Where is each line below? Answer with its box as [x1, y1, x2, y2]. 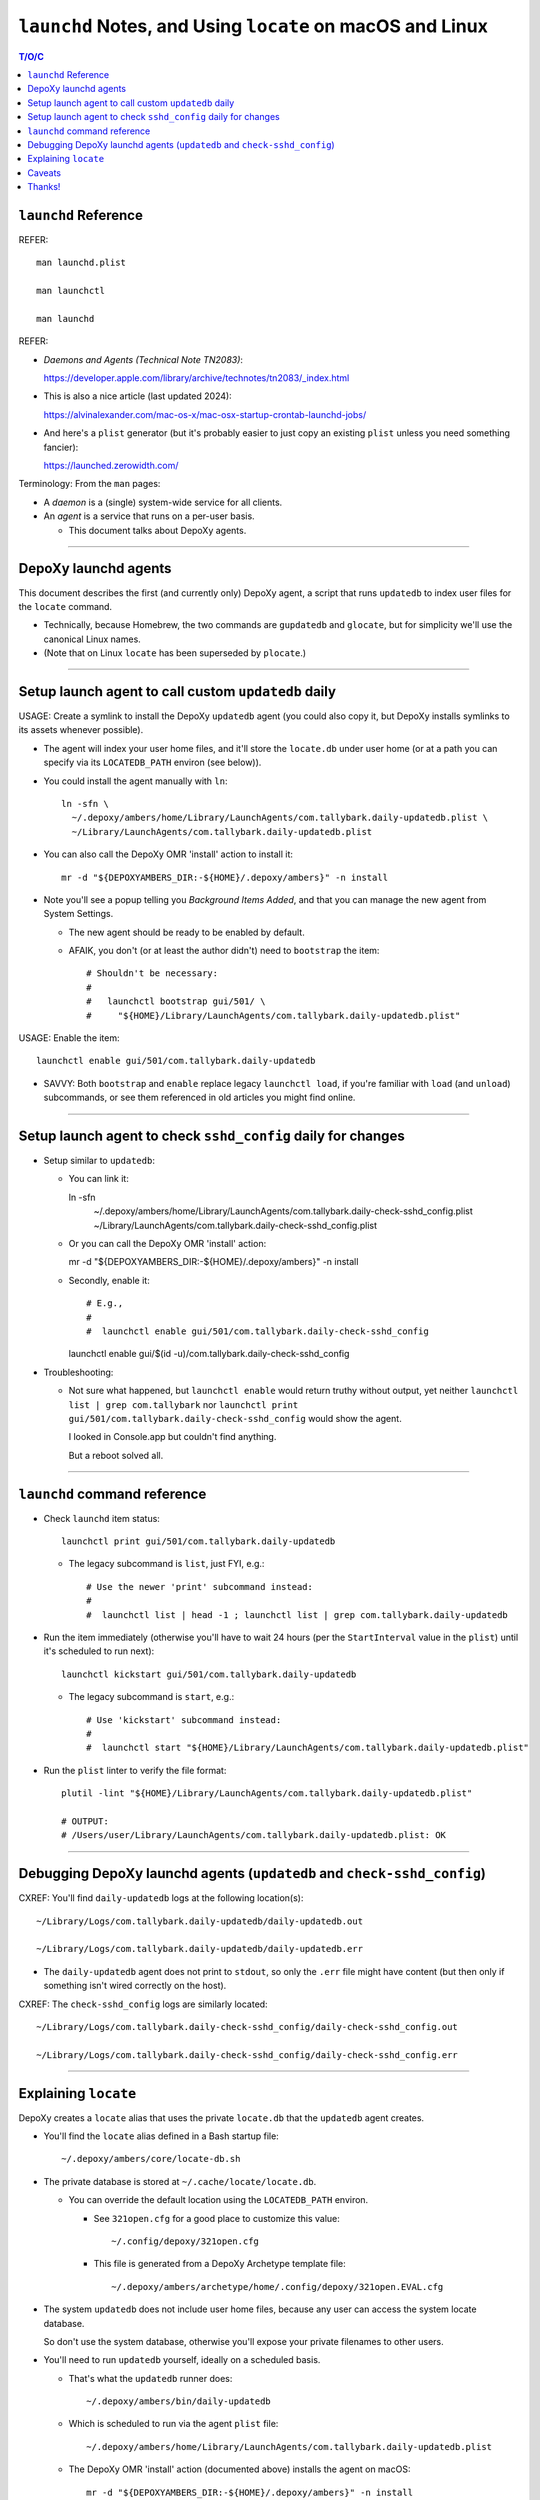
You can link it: [68, 1173, 129, 1185]
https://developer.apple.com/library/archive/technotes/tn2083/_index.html [43, 372, 350, 384]
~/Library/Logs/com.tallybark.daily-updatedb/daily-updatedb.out [36, 1915, 364, 1927]
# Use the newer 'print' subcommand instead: [86, 1581, 314, 1592]
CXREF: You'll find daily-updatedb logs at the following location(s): [18, 1892, 304, 1904]
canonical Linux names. [43, 633, 142, 645]
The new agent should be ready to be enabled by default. [68, 926, 305, 938]
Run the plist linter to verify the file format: [43, 1764, 227, 1776]
